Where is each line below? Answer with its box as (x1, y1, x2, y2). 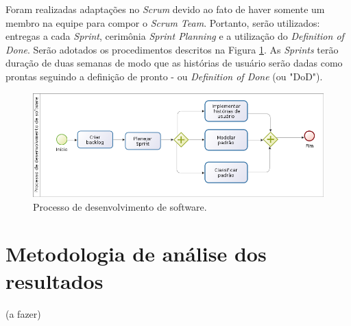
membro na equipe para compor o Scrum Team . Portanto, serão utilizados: (5, 15, 320, 30)
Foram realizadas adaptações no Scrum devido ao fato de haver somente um (5, 2, 325, 16)
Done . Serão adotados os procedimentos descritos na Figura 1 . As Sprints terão (5, 42, 339, 56)
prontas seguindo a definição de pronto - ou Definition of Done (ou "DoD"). (5, 69, 323, 83)
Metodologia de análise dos (5, 240, 267, 268)
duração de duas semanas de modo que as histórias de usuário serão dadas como (5, 56, 343, 70)
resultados (5, 266, 104, 294)
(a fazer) (5, 306, 41, 321)
